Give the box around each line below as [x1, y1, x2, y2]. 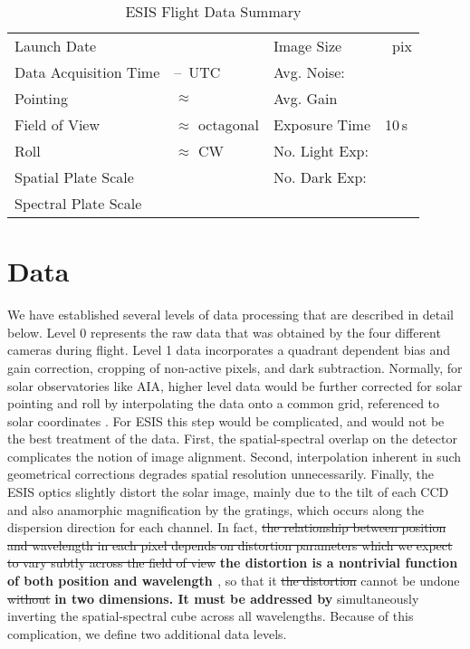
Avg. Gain [273, 88, 338, 109]
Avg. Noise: [273, 62, 345, 82]
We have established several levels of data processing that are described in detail [7, 305, 454, 324]
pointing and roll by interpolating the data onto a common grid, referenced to [7, 394, 440, 413]
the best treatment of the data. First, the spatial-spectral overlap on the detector [7, 429, 457, 448]
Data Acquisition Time [14, 62, 160, 82]
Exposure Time [273, 114, 371, 135]
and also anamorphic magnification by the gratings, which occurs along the [7, 500, 425, 519]
